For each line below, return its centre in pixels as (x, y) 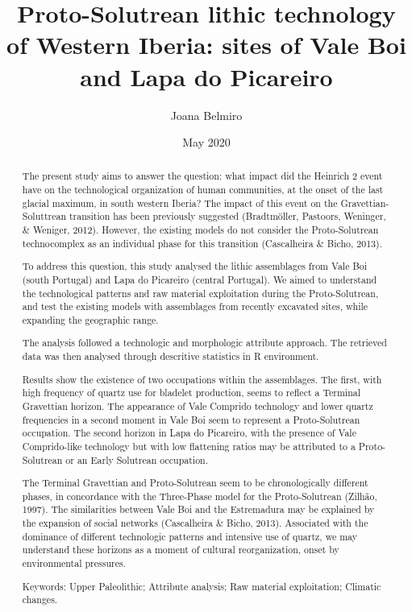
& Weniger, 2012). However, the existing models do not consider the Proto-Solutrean (200, 230)
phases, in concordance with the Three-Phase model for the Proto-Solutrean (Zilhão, (200, 496)
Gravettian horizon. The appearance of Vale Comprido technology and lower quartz (198, 406)
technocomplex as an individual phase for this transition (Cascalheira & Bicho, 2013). (202, 243)
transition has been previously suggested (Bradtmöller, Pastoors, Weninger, (227, 216)
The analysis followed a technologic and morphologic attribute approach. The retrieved (204, 343)
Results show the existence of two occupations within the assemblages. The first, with (202, 379)
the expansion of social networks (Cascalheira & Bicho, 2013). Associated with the (195, 523)
